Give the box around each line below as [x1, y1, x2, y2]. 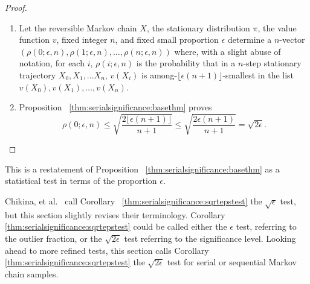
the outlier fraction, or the [5, 232, 102, 245]
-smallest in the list [222, 68, 294, 81]
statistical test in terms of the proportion [5, 174, 157, 187]
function [19, 33, 50, 46]
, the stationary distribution [146, 21, 250, 34]
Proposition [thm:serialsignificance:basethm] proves [19, 101, 212, 113]
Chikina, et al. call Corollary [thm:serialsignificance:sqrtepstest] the [5, 195, 262, 207]
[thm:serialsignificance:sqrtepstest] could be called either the [5, 220, 227, 233]
